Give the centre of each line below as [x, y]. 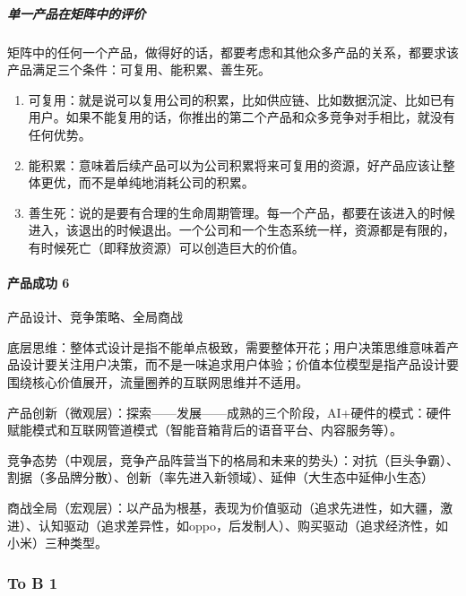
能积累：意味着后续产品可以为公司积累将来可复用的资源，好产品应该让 [235, 164]
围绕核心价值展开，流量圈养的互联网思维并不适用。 [158, 382]
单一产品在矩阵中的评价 [76, 13]
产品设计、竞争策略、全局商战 [95, 317]
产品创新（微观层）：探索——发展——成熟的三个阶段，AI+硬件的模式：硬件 [229, 412]
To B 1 [33, 582]
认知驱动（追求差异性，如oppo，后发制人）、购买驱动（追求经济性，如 [243, 525]
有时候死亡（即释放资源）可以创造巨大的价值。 [166, 247]
